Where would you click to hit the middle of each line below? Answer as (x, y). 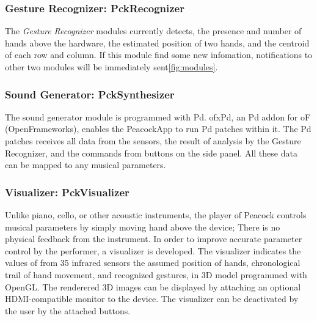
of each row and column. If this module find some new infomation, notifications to (159, 55)
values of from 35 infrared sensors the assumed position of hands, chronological (153, 263)
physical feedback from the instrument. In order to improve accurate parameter (154, 239)
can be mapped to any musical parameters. (86, 165)
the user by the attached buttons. (68, 310)
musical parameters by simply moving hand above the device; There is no (143, 227)
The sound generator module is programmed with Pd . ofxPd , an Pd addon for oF (158, 116)
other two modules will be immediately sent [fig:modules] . (111, 67)
